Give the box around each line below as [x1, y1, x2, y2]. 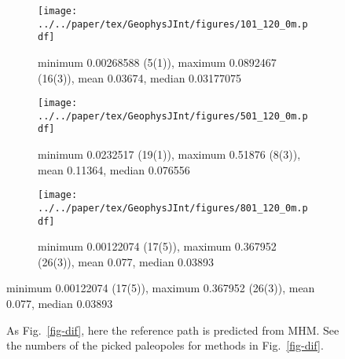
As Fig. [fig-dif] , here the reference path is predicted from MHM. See [6, 321, 339, 338]
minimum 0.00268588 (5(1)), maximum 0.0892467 [38, 53, 277, 70]
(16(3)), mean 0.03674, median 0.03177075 [38, 69, 241, 86]
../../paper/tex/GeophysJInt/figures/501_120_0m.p [38, 110, 308, 122]
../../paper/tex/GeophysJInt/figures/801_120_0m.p [38, 202, 308, 214]
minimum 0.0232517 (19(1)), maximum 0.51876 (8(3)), [38, 146, 301, 163]
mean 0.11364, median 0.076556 [38, 161, 190, 178]
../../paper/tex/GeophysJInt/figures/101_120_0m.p [38, 18, 308, 30]
